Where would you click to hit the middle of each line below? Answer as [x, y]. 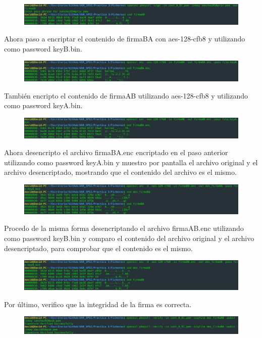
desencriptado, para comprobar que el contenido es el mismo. [98, 248]
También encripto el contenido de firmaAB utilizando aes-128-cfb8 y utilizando [126, 95]
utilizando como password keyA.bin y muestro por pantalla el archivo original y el [131, 162]
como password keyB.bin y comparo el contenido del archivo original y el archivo [129, 238]
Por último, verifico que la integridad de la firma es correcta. [98, 304]
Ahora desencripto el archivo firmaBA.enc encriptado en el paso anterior [116, 152]
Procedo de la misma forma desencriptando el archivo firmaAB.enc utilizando [124, 228]
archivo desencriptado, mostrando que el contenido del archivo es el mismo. [120, 172]
